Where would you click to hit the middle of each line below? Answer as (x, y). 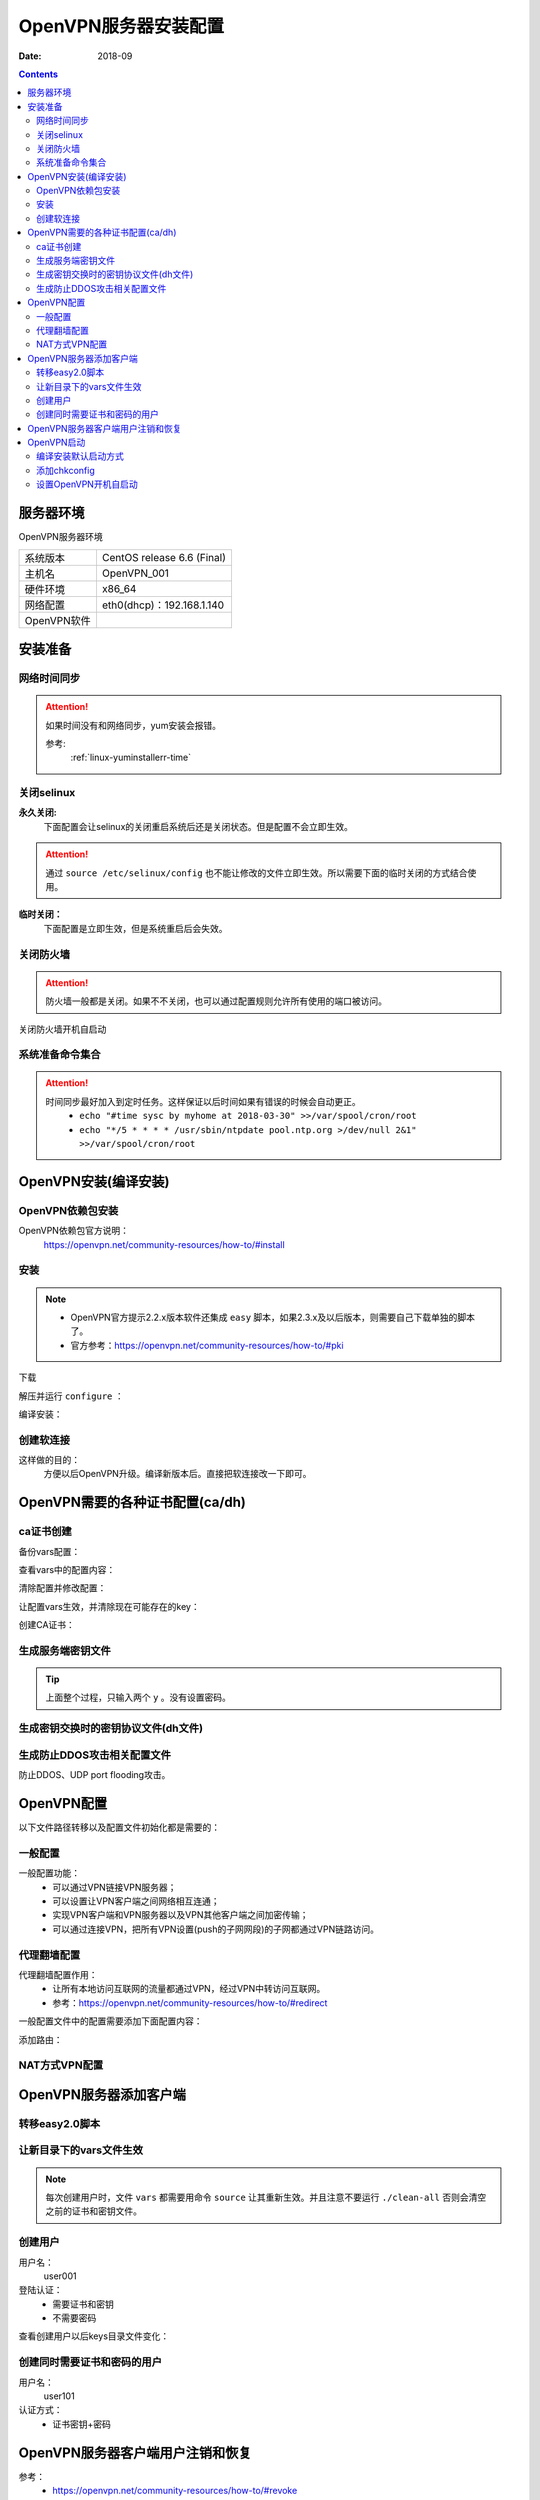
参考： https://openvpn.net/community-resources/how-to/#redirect (190, 2002)
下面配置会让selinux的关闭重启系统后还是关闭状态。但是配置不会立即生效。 (198, 826)
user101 (59, 2396)
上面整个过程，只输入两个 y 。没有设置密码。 (138, 1697)
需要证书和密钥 (83, 2304)
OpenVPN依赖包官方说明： (74, 1231)
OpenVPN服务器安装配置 (121, 26)
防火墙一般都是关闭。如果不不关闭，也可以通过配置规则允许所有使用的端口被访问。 (216, 1001)
